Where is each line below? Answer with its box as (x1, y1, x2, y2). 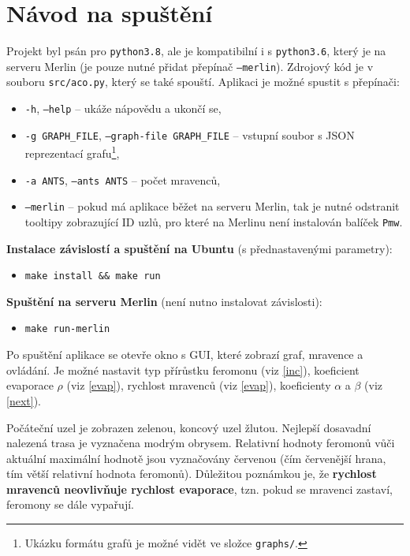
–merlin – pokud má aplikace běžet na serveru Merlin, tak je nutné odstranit (24, 198, 400, 215)
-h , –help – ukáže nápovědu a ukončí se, (24, 100, 222, 117)
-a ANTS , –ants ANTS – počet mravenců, (24, 171, 221, 188)
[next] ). (6, 392, 41, 409)
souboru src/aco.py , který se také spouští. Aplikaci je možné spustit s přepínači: (6, 73, 400, 90)
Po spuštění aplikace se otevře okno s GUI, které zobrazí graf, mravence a (6, 346, 363, 363)
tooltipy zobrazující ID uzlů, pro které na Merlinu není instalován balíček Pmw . (24, 213, 403, 229)
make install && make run (24, 271, 161, 282)
